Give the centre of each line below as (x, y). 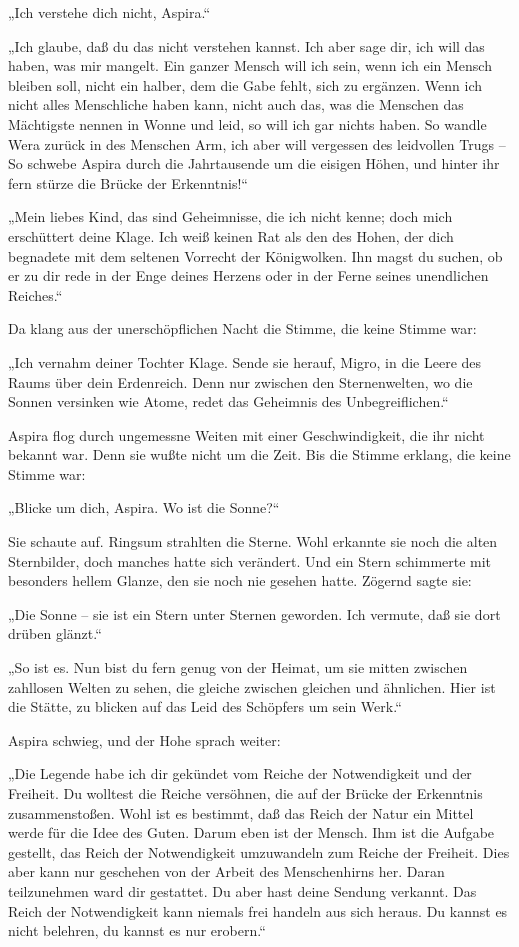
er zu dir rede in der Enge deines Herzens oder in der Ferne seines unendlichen (248, 275)
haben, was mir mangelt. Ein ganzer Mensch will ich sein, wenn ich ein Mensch (250, 65)
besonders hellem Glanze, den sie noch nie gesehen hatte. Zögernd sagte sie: (240, 580)
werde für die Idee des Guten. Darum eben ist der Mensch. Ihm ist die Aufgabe (251, 832)
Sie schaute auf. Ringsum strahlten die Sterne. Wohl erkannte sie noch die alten (253, 541)
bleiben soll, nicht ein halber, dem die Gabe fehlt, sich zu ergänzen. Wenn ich (245, 84)
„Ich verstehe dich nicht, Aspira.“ (109, 12)
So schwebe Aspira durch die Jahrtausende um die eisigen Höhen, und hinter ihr (254, 163)
